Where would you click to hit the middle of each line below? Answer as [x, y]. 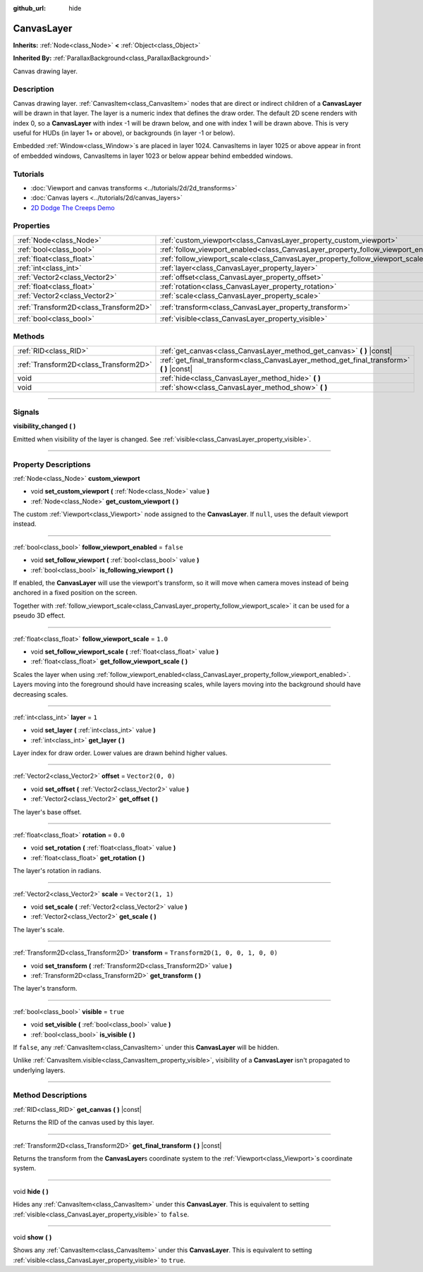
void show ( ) [32, 1237]
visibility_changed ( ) [44, 426]
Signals [26, 412]
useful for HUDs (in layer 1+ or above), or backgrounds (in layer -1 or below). [124, 133]
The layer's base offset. [48, 812]
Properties [32, 226]
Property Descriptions [52, 464]
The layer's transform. [45, 989]
